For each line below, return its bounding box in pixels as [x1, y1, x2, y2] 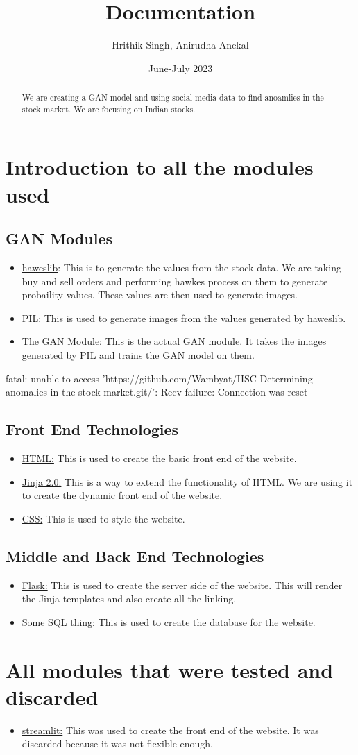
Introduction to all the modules [6, 153, 314, 181]
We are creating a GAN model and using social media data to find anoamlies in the [22, 92, 324, 103]
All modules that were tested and [6, 655, 334, 684]
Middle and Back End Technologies [6, 545, 264, 566]
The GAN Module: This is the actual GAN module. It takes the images [22, 334, 327, 348]
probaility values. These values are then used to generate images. [22, 287, 298, 302]
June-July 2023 [148, 60, 213, 75]
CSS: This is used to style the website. [22, 511, 185, 525]
